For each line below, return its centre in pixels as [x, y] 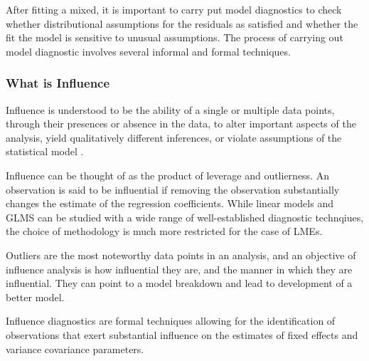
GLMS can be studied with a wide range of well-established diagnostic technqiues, [185, 217]
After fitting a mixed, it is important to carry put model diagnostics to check [174, 9]
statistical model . [45, 151]
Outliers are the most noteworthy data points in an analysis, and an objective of [181, 255]
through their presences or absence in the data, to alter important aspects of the [181, 124]
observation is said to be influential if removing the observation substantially [173, 189]
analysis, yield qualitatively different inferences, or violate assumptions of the [174, 137]
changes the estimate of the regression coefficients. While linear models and [170, 203]
